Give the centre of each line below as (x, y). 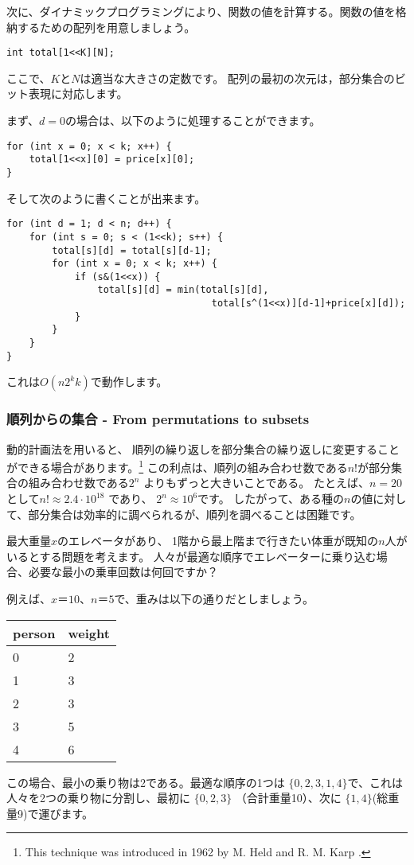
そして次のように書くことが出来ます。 (106, 198)
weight (89, 633)
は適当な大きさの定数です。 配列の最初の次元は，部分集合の (237, 78)
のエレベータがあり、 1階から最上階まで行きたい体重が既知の (218, 541)
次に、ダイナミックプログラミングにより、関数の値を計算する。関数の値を (201, 11)
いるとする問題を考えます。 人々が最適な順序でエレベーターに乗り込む (191, 556)
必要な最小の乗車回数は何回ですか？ (123, 572)
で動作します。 (129, 382)
